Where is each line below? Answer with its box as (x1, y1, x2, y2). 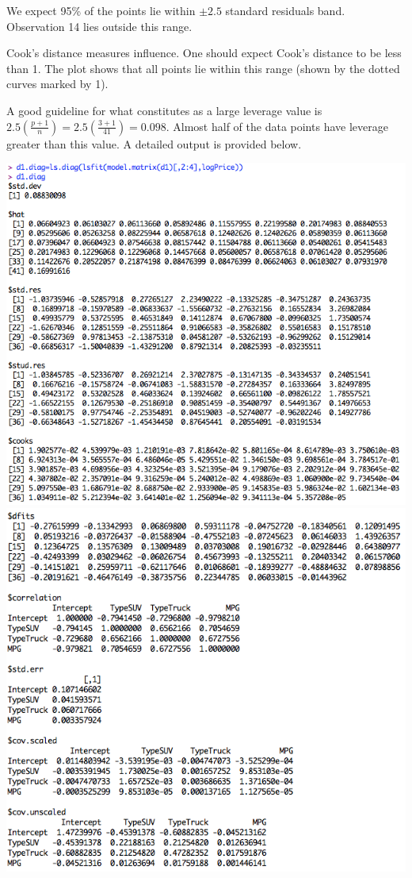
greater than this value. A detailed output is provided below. (6, 135, 302, 152)
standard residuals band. (225, 2, 345, 18)
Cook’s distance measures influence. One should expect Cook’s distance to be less (6, 44, 402, 61)
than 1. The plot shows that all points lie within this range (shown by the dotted (6, 60, 400, 76)
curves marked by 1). (6, 75, 109, 92)
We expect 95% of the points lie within (6, 2, 196, 18)
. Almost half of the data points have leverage (166, 117, 388, 134)
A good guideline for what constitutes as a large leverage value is (6, 102, 322, 118)
